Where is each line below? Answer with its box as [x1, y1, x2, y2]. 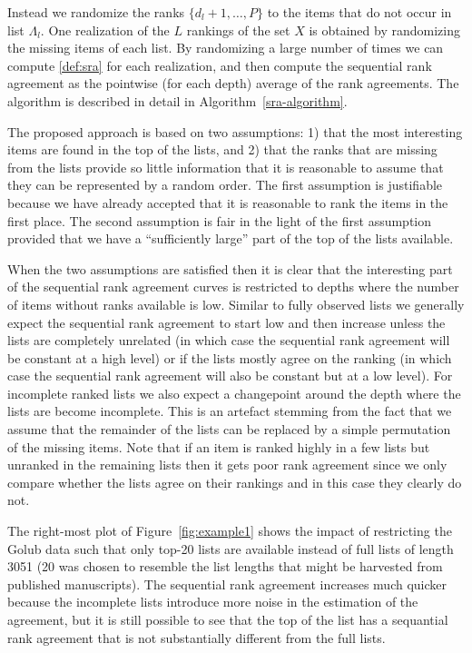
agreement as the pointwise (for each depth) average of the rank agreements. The [7, 74, 459, 93]
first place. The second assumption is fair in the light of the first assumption [7, 211, 432, 230]
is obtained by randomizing [309, 20, 460, 39]
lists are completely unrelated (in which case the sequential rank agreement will [7, 331, 450, 350]
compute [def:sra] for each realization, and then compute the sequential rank [7, 55, 432, 74]
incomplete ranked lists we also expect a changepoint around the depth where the [7, 383, 461, 402]
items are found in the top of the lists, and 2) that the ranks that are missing [7, 140, 438, 159]
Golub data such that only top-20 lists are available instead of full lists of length [7, 539, 454, 558]
